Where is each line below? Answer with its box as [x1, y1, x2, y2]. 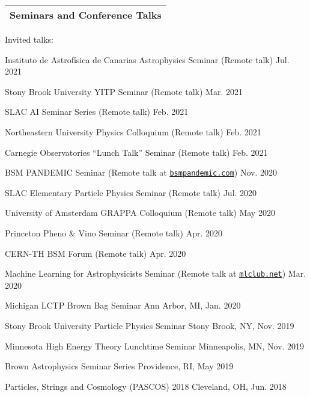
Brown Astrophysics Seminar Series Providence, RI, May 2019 [5, 360, 234, 372]
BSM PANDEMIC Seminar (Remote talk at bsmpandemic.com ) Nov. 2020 [5, 166, 277, 179]
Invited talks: [5, 33, 53, 45]
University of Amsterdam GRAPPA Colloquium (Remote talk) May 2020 [5, 206, 275, 219]
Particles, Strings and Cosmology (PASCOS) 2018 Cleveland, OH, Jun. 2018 [5, 380, 287, 392]
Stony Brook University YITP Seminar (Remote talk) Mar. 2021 [5, 85, 243, 97]
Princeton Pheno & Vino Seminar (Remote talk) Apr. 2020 [5, 227, 222, 239]
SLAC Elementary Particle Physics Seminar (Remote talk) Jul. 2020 [5, 186, 257, 198]
